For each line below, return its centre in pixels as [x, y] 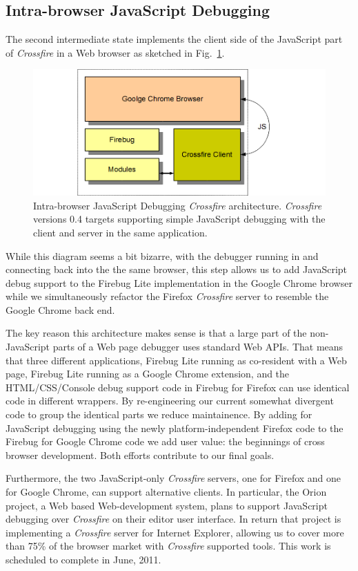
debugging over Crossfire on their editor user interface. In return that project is [173, 519]
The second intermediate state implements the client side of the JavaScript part [174, 39]
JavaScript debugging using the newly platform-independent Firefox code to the [175, 428]
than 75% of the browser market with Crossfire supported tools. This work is [168, 546]
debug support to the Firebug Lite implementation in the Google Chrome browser [179, 282]
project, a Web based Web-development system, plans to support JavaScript [167, 505]
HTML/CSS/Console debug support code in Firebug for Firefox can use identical [178, 387]
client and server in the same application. [120, 232]
